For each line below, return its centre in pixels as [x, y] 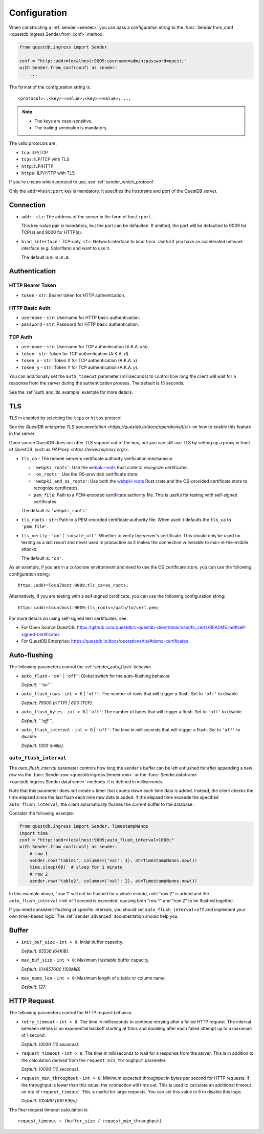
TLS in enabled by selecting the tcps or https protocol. [66, 418]
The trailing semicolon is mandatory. [71, 128]
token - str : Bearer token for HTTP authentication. [73, 295]
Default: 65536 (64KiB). [45, 951]
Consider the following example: [42, 813]
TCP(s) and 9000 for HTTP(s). [52, 232]
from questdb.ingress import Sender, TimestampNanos [84, 826]
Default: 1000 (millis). [43, 746]
